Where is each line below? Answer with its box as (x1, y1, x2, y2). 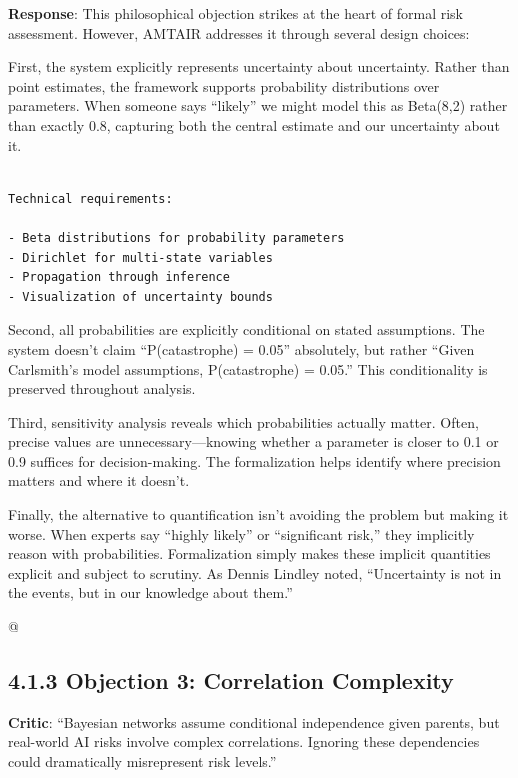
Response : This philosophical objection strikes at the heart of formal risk (8, 3, 464, 23)
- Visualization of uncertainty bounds (8, 289, 273, 304)
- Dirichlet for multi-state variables (8, 250, 273, 265)
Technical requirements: (8, 191, 173, 206)
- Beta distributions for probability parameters (8, 230, 345, 245)
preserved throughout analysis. (8, 378, 196, 399)
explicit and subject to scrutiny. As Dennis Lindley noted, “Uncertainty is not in (8, 562, 502, 583)
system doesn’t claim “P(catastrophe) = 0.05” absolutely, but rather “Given (8, 338, 475, 359)
